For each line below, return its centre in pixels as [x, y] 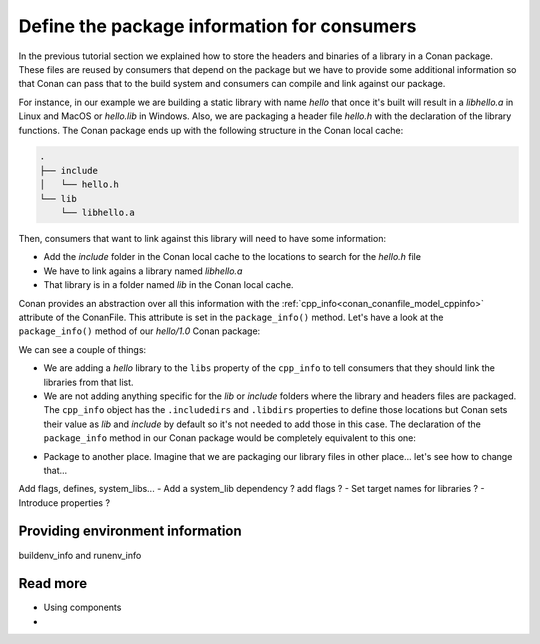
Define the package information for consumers [217, 26]
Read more [53, 583]
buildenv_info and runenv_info [80, 555]
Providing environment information [130, 531]
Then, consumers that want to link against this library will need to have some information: [202, 239]
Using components [82, 607]
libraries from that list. [88, 382]
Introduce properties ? [64, 502]
